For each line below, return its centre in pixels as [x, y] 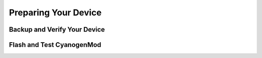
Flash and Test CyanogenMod [55, 45]
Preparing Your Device [55, 12]
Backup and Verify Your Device [57, 29]
